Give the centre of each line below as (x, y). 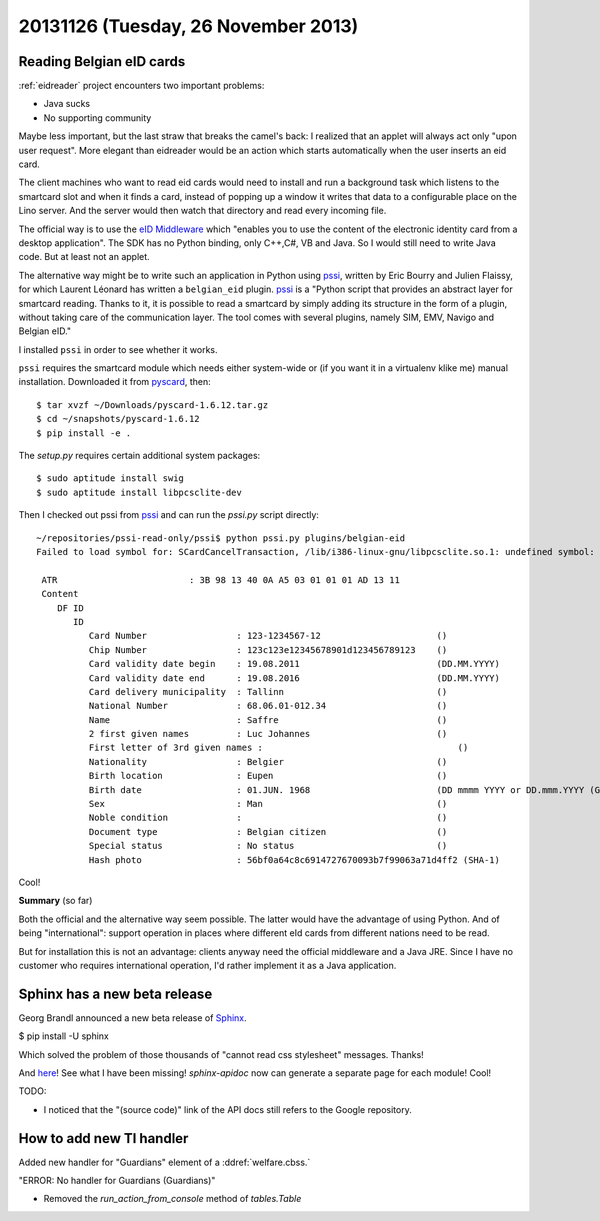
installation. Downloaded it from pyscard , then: (115, 382)
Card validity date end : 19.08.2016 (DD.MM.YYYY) (294, 678)
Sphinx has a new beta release (115, 993)
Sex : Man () (268, 804)
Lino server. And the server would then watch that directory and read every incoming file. (202, 211)
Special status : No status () (268, 846)
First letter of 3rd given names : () (278, 748)
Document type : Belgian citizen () (268, 831)
